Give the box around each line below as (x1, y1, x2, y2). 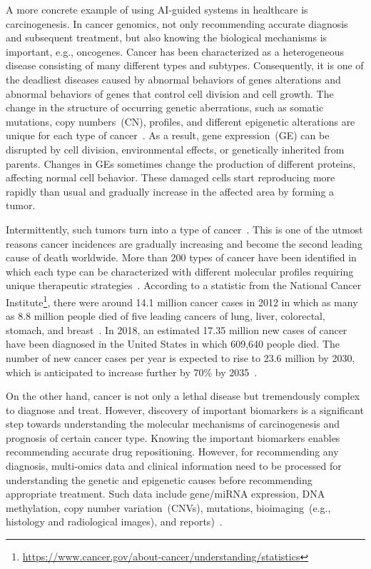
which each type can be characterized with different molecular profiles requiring (6, 263, 354, 278)
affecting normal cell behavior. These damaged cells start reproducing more (6, 170, 335, 185)
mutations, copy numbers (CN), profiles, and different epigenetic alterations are (6, 114, 355, 129)
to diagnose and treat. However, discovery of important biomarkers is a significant (6, 402, 364, 417)
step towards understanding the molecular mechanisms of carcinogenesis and (6, 416, 340, 431)
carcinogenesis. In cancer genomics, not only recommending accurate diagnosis (6, 16, 348, 31)
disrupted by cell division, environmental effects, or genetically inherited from (6, 141, 345, 156)
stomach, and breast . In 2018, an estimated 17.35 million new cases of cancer (6, 322, 347, 337)
